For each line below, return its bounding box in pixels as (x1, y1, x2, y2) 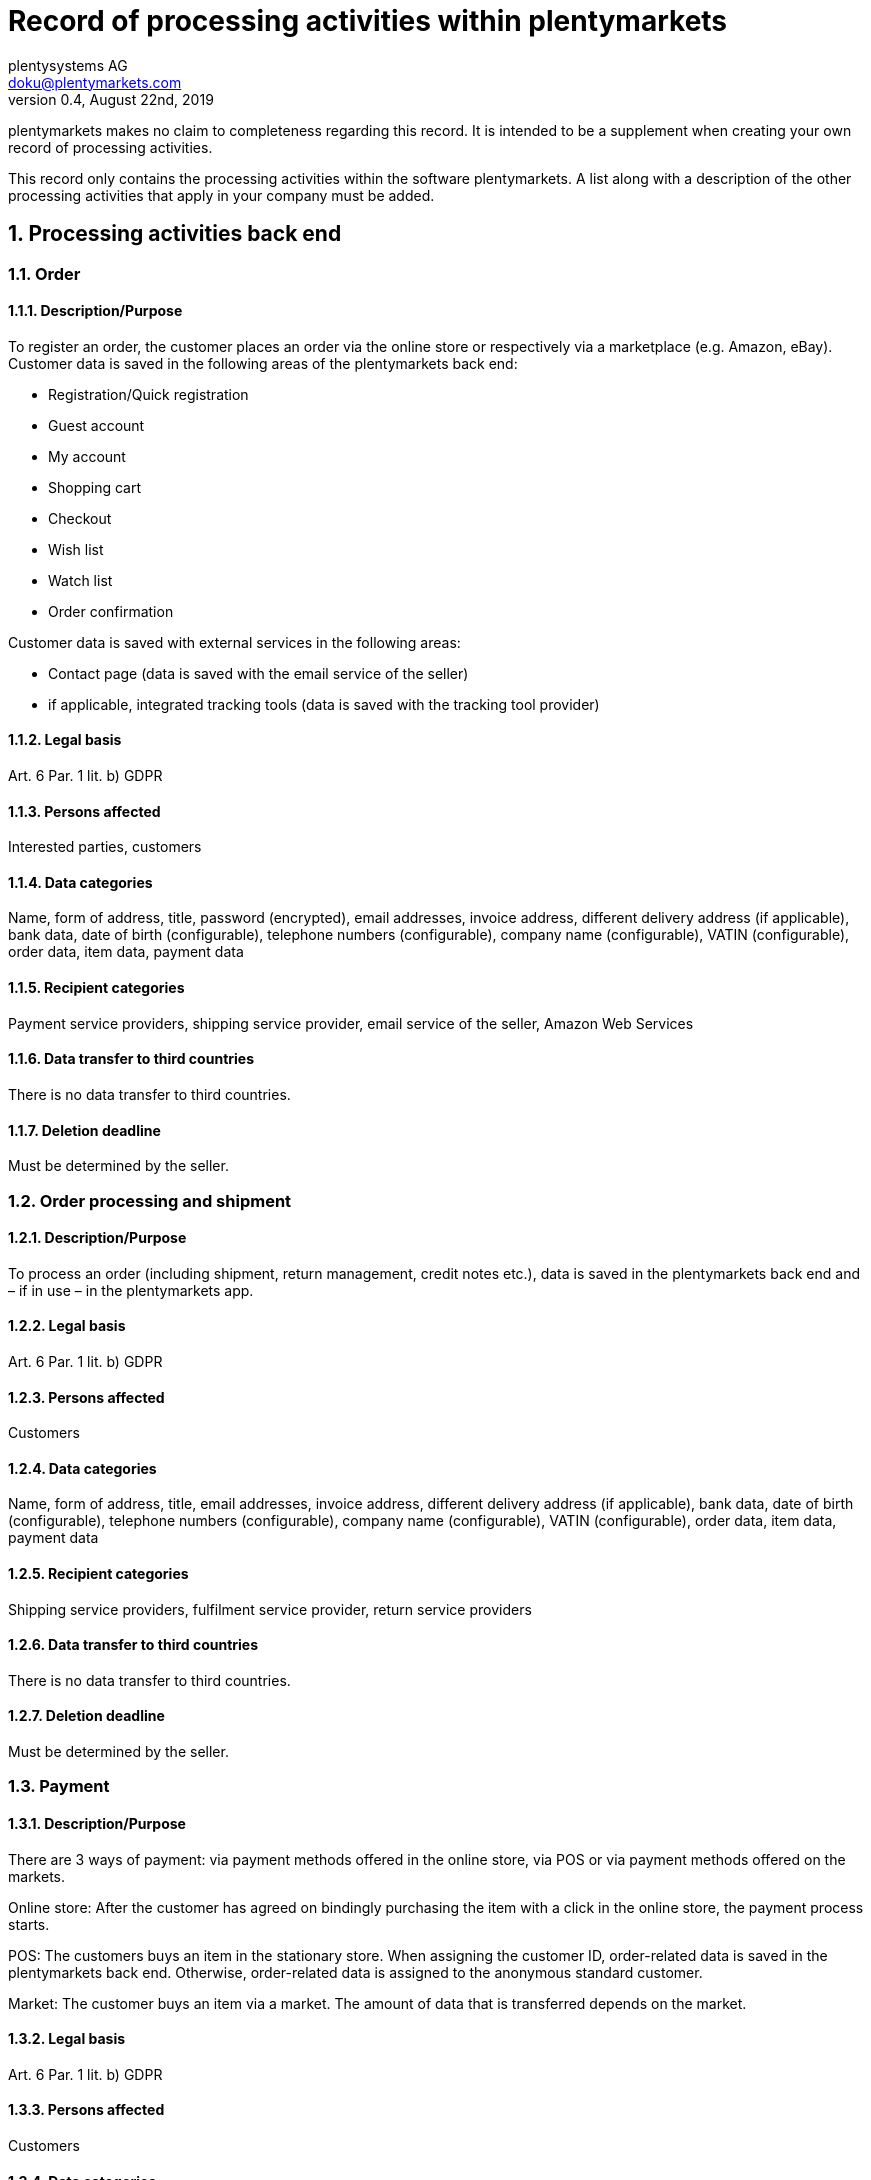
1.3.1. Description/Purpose (8, 1815, 186, 1833)
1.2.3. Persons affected (8, 1388, 165, 1406)
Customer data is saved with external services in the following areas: (8, 633, 461, 651)
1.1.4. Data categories (8, 873, 153, 891)
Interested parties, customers (8, 838, 202, 856)
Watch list (48, 571, 113, 589)
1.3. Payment (8, 1776, 110, 1797)
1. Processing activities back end (8, 221, 342, 247)
